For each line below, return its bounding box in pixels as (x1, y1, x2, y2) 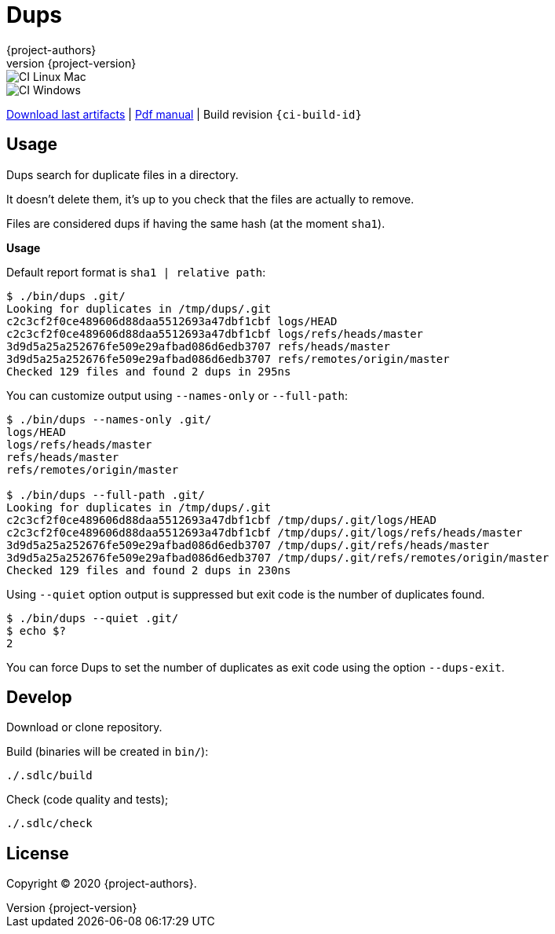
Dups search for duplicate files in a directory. (6, 167, 239, 181)
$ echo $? (6, 624, 66, 637)
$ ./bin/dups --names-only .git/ (6, 412, 212, 426)
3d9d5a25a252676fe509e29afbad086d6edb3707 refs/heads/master (6, 339, 390, 353)
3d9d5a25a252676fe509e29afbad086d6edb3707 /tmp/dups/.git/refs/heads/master (6, 538, 490, 551)
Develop (6, 687, 72, 708)
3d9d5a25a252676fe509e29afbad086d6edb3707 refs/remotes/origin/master (6, 352, 450, 365)
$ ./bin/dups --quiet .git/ (6, 611, 179, 624)
